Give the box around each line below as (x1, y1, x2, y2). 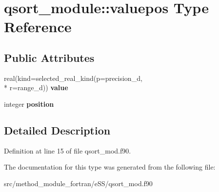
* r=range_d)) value (4, 82, 68, 93)
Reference (4, 17, 72, 37)
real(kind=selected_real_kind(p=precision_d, (4, 73, 142, 83)
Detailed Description (4, 122, 111, 137)
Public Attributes (4, 50, 95, 65)
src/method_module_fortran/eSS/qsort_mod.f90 (4, 178, 153, 188)
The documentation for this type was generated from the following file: (4, 162, 216, 172)
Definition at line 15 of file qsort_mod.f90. (4, 145, 131, 155)
